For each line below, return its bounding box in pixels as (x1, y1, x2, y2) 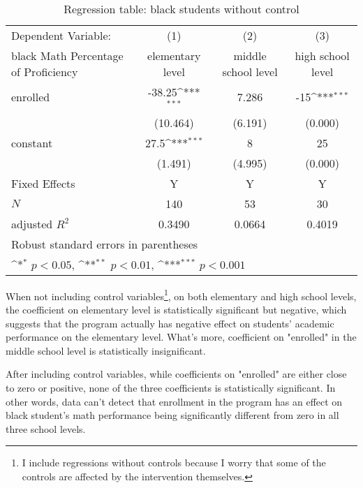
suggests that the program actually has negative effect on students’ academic (6, 316, 334, 330)
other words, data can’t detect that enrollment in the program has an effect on (6, 394, 343, 408)
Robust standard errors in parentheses (11, 235, 198, 252)
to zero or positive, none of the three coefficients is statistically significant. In (6, 380, 336, 395)
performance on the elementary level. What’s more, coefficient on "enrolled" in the (6, 330, 357, 344)
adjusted (11, 215, 53, 232)
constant (11, 134, 53, 151)
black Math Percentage (11, 47, 124, 64)
